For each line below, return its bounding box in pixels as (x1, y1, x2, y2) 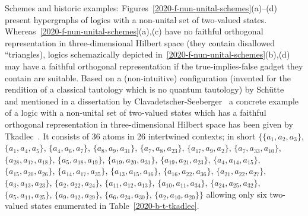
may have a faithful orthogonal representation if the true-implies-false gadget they (5, 59, 303, 72)
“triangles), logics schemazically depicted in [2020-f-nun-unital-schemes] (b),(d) (5, 48, 290, 61)
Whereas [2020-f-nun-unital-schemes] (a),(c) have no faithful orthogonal (5, 25, 263, 37)
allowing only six (206, 188, 267, 200)
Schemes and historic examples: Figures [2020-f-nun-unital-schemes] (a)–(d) (5, 2, 277, 14)
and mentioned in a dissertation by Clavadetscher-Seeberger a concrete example (5, 94, 299, 107)
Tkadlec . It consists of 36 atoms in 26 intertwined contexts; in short (5, 129, 256, 142)
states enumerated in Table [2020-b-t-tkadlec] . (30, 199, 199, 212)
